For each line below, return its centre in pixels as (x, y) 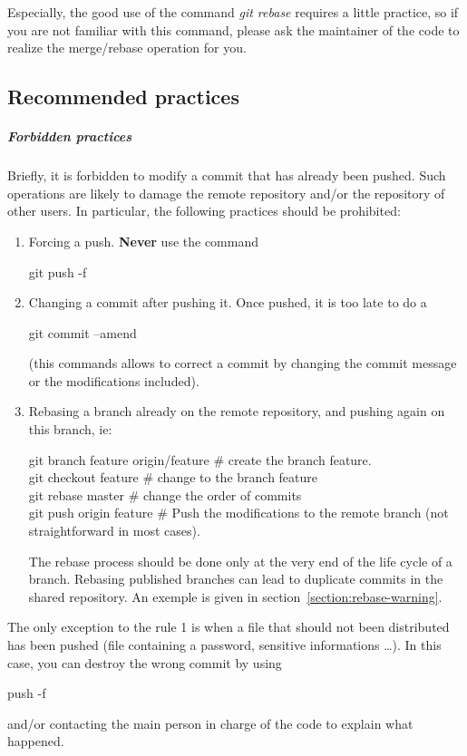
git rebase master (77, 494)
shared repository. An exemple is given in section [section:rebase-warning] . (235, 596)
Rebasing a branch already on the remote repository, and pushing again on (237, 411)
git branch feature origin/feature (119, 459)
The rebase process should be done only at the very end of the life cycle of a (240, 561)
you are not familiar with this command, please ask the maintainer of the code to (233, 29)
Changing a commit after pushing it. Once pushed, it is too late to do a (228, 302)
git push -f (58, 271)
